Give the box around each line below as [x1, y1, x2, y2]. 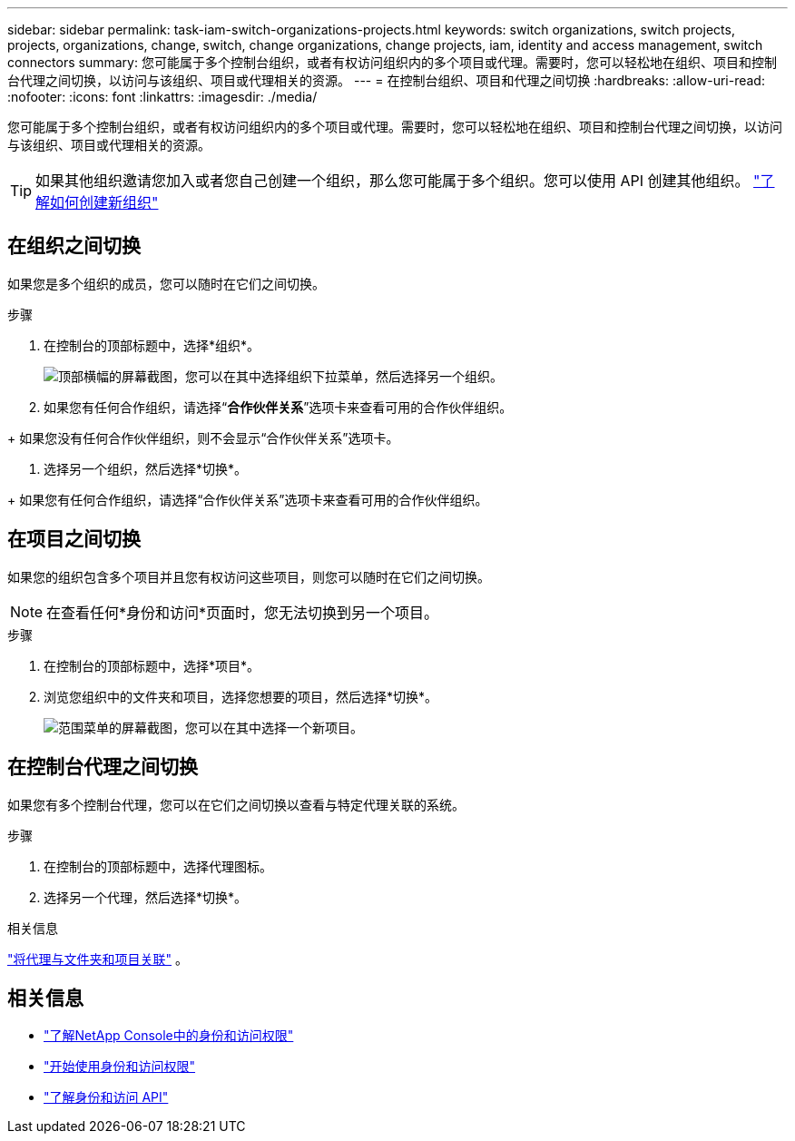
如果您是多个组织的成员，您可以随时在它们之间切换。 [7, 275, 325, 291]
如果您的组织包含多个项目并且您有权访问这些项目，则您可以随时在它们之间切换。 [7, 568, 490, 585]
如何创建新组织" [50, 193, 159, 211]
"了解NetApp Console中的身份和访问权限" [44, 1028, 294, 1044]
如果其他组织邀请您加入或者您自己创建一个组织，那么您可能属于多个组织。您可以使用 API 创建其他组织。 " [35, 172, 761, 190]
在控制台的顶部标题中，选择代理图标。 [44, 858, 272, 874]
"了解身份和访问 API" [44, 1089, 169, 1106]
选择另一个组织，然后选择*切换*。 [44, 460, 248, 477]
